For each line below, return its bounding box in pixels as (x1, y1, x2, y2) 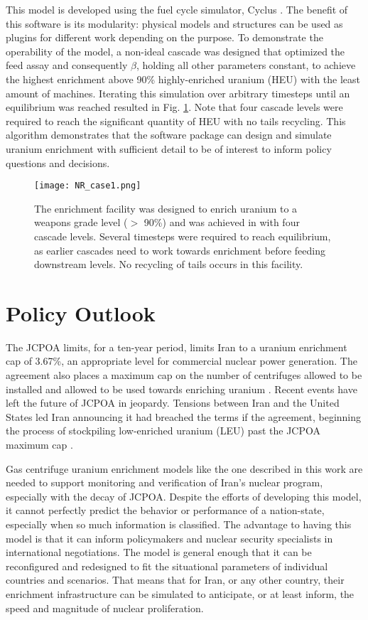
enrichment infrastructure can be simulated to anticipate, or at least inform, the (6, 586, 355, 601)
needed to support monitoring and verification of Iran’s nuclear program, (6, 475, 323, 490)
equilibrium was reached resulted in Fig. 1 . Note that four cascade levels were (6, 100, 343, 114)
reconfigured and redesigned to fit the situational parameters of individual (6, 558, 328, 573)
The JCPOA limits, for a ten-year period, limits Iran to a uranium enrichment (6, 339, 347, 354)
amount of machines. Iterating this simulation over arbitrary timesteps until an (6, 85, 350, 100)
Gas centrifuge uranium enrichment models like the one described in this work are (6, 461, 363, 476)
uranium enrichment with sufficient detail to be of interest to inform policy (6, 141, 332, 156)
